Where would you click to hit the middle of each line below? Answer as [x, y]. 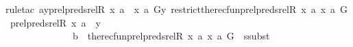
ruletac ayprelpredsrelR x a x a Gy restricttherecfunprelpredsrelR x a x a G [177, 9]
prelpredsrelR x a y [55, 22]
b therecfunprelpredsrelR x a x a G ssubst [171, 36]
